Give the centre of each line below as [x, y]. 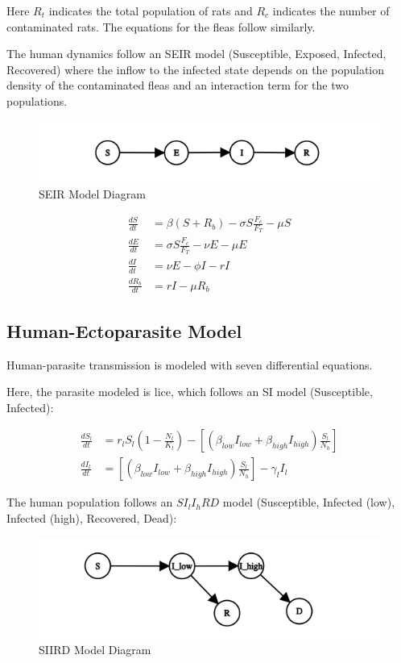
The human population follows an [90, 502]
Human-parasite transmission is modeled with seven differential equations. [190, 364]
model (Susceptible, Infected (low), [309, 502]
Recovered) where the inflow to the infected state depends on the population [196, 69]
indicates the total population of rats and [151, 10]
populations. [37, 100]
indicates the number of [331, 10]
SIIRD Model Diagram [95, 650]
